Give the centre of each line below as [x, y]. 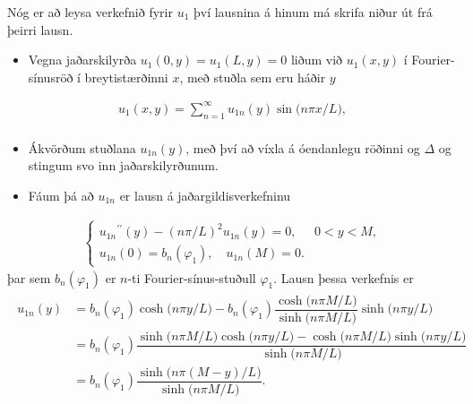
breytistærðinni [126, 77]
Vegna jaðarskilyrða [82, 60]
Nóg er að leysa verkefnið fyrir [90, 12]
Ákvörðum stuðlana [82, 147]
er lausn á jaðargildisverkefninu [205, 195]
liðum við [317, 60]
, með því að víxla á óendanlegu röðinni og [303, 147]
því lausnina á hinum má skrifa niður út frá [313, 12]
